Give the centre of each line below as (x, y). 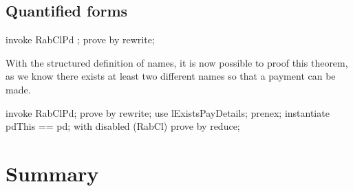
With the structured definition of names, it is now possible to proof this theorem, (177, 62)
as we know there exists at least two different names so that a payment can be (171, 76)
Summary (52, 173)
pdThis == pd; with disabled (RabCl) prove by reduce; (123, 126)
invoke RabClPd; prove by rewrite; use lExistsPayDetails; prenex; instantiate (168, 112)
